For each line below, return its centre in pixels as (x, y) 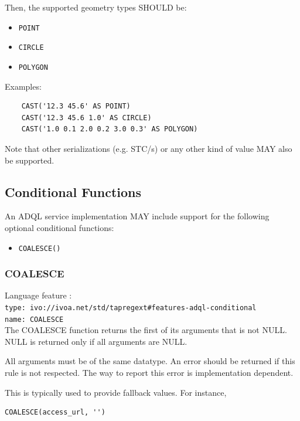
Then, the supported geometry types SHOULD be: (96, 7)
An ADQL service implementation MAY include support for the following (137, 216)
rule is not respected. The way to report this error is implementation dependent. (149, 373)
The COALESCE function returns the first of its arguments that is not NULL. (146, 330)
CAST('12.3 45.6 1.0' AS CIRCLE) (86, 118)
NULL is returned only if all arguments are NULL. (96, 341)
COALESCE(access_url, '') (55, 412)
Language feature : (38, 295)
